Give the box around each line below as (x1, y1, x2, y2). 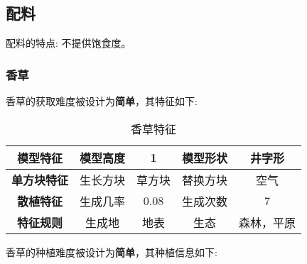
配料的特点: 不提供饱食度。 (6, 35, 131, 50)
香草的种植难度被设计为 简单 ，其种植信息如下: (6, 244, 217, 259)
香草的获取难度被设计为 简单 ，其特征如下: (6, 94, 198, 109)
